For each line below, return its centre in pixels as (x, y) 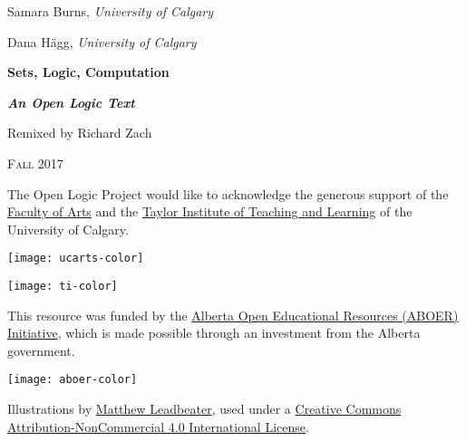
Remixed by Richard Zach (80, 133)
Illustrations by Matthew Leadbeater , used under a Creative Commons (204, 409)
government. (41, 350)
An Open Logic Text (71, 102)
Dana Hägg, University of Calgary (102, 41)
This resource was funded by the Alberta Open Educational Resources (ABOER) (233, 315)
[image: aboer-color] (73, 380)
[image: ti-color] (63, 286)
